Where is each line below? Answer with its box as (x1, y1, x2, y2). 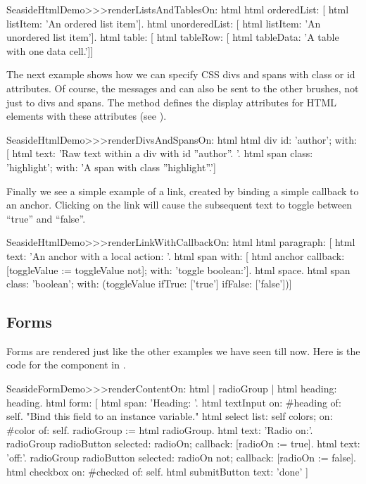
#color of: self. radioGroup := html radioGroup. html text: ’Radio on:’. (6, 422, 313, 437)
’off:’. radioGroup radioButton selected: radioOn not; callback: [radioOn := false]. (6, 450, 356, 465)
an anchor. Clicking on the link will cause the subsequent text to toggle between (6, 197, 353, 212)
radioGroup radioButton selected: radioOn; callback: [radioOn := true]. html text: (6, 436, 360, 451)
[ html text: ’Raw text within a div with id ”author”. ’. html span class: (6, 146, 313, 161)
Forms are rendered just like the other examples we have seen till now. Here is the (6, 343, 360, 358)
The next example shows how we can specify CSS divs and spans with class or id (6, 67, 355, 82)
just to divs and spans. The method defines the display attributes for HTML (6, 94, 337, 109)
